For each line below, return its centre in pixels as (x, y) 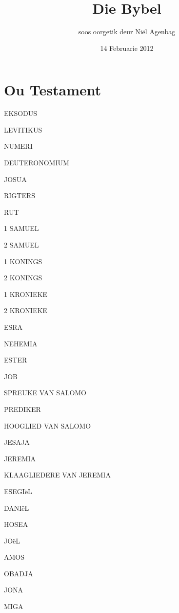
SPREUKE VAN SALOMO (45, 393)
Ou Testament (53, 90)
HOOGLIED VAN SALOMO (48, 425)
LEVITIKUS (23, 129)
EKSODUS (21, 113)
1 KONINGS (23, 261)
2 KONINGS (23, 278)
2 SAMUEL (21, 245)
